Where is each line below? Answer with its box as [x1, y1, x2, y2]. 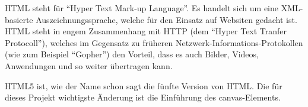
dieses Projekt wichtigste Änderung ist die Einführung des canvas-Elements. [5, 91, 281, 103]
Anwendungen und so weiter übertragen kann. [5, 59, 173, 72]
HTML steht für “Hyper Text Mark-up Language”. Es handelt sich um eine [5, 2, 278, 14]
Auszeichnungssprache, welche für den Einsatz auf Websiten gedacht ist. [36, 13, 297, 25]
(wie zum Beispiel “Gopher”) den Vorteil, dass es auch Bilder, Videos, [5, 48, 259, 60]
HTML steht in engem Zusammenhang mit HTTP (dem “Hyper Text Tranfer [5, 25, 287, 37]
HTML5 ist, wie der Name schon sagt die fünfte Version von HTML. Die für [5, 79, 282, 92]
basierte [5, 13, 33, 25]
